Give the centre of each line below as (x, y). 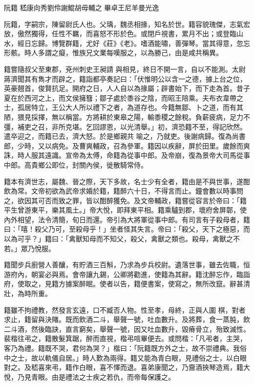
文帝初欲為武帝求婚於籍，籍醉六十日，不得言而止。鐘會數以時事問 (137, 191)
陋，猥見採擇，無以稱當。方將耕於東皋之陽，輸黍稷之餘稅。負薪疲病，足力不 (127, 117)
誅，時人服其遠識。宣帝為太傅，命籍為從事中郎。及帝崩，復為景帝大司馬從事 (127, 155)
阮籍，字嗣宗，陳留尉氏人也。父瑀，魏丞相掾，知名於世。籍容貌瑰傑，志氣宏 (127, 24)
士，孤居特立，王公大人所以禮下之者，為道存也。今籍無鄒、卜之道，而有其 (124, 107)
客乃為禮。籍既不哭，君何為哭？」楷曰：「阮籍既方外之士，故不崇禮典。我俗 (125, 348)
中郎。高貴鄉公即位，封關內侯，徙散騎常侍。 (76, 164)
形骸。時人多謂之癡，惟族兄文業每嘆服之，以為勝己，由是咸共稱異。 (113, 53)
